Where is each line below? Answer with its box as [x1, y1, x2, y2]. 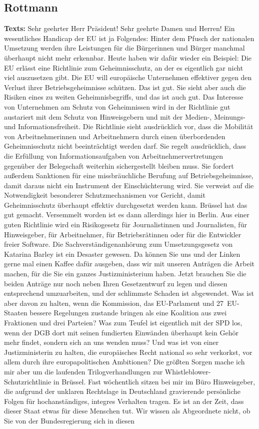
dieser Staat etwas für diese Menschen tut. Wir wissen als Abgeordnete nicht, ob [4, 405, 250, 416]
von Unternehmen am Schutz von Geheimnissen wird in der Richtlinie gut [4, 101, 230, 112]
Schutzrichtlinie [4, 376, 51, 386]
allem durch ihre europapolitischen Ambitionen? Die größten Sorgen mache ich [4, 356, 245, 367]
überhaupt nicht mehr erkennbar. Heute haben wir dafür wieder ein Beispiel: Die [4, 52, 252, 63]
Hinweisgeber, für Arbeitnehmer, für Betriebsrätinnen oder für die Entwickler [4, 229, 241, 239]
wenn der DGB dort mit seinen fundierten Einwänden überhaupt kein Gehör [4, 327, 238, 337]
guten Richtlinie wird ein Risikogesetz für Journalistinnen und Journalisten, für [4, 219, 247, 230]
